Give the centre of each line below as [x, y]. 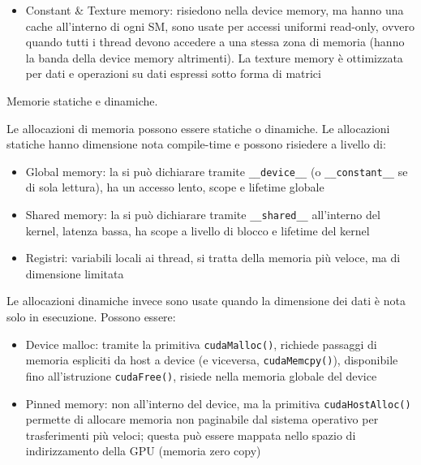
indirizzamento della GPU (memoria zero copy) [143, 451]
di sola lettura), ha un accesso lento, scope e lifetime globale [175, 187]
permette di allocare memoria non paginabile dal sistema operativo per [202, 419]
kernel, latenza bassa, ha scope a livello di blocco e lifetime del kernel [198, 230]
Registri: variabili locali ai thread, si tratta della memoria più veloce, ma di [213, 258]
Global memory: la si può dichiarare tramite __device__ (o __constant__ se [217, 171]
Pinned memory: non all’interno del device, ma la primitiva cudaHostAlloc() [218, 403]
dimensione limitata [75, 273]
